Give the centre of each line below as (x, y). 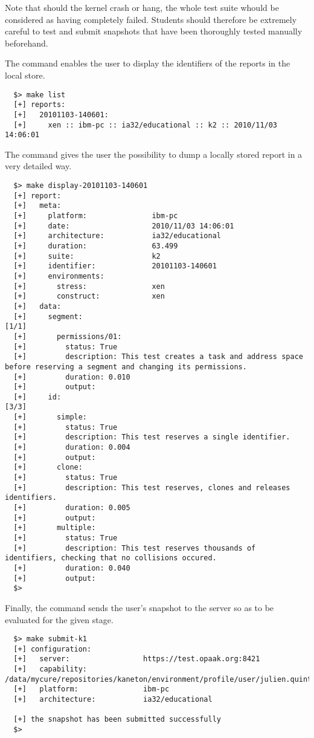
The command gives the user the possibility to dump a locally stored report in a (154, 154)
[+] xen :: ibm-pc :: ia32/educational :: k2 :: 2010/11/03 (146, 125)
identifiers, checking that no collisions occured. (111, 558)
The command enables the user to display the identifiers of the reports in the (148, 63)
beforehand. (27, 43)
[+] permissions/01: (68, 336)
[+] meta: (37, 206)
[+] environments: (59, 276)
